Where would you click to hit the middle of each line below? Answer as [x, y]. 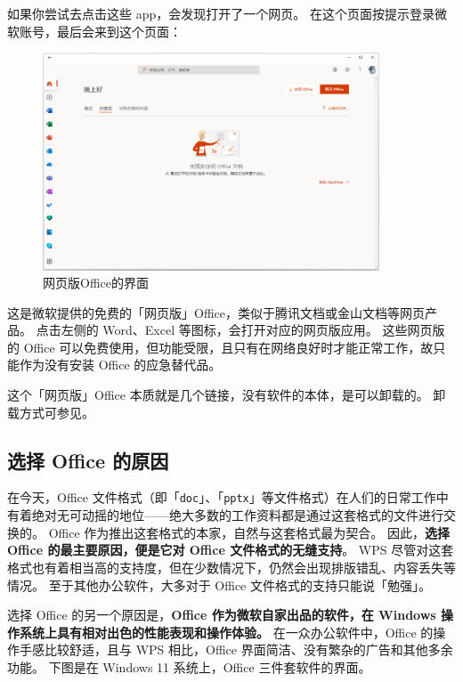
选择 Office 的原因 [88, 460]
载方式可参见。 [51, 412]
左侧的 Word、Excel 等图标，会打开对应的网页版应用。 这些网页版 [253, 330]
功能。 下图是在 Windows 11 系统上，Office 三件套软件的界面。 [189, 666]
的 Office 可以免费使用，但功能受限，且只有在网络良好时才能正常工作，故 [220, 347]
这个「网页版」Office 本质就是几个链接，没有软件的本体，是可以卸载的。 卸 [227, 395]
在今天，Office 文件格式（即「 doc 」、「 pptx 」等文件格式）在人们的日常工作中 [228, 497]
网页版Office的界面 [96, 283]
